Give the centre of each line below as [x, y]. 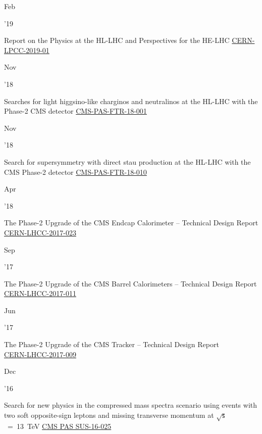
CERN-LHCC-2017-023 [40, 232]
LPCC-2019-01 [27, 50]
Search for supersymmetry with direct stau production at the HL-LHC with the [127, 161]
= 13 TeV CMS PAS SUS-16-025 [59, 426]
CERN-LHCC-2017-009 [40, 354]
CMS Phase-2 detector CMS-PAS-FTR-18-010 [75, 172]
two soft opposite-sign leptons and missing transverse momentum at [109, 415]
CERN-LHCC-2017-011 [40, 293]
